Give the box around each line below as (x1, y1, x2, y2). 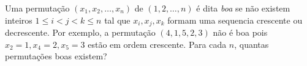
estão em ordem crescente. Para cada (88, 38, 227, 50)
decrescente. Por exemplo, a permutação (5, 26, 156, 39)
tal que (104, 13, 131, 26)
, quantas (234, 38, 269, 50)
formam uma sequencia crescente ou (167, 13, 303, 26)
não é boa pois (213, 26, 268, 39)
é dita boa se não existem (196, 2, 290, 14)
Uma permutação (5, 2, 70, 14)
